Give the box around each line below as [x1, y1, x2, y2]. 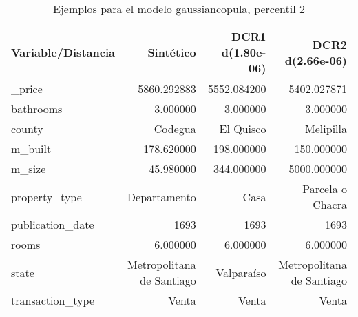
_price [11, 81, 43, 96]
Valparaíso [215, 264, 266, 280]
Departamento [127, 188, 196, 205]
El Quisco [219, 121, 266, 136]
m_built [11, 141, 52, 156]
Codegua [154, 121, 196, 136]
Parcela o [302, 181, 347, 196]
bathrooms [11, 101, 63, 116]
